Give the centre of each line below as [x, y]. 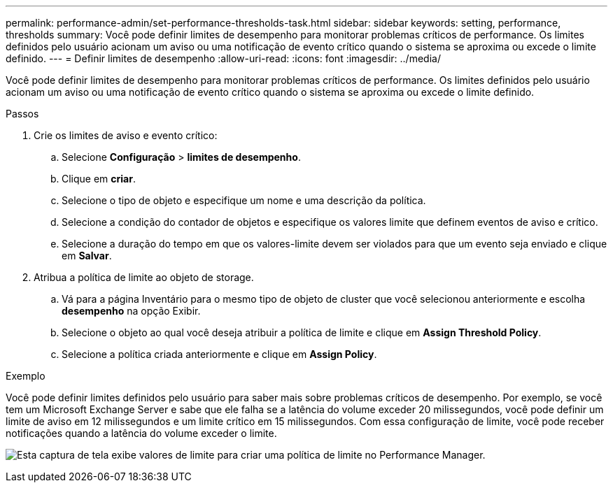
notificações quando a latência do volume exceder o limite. [141, 433]
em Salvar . [87, 256]
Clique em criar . [99, 179]
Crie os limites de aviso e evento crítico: [126, 135]
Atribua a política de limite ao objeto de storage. [144, 277]
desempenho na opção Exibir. [131, 311]
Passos [22, 114]
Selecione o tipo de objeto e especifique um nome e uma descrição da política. [244, 200]
